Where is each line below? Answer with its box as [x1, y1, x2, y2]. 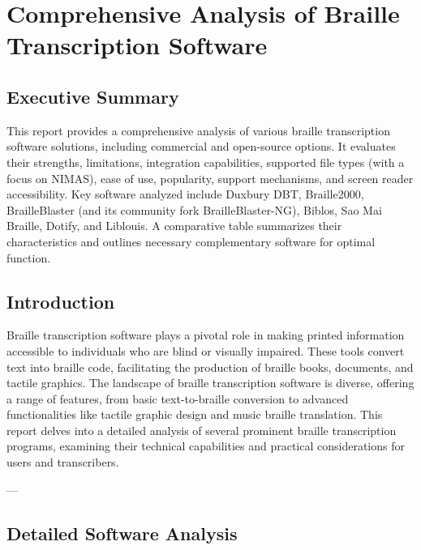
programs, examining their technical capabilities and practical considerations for [6, 437, 405, 454]
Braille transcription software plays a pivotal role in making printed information [6, 326, 405, 343]
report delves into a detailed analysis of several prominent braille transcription [6, 421, 397, 438]
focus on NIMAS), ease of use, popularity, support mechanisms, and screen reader [6, 169, 414, 186]
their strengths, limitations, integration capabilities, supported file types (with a [6, 153, 405, 170]
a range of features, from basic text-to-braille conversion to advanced [6, 390, 349, 407]
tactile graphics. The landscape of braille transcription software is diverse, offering [6, 374, 415, 391]
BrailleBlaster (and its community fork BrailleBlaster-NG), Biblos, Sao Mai [6, 201, 382, 218]
